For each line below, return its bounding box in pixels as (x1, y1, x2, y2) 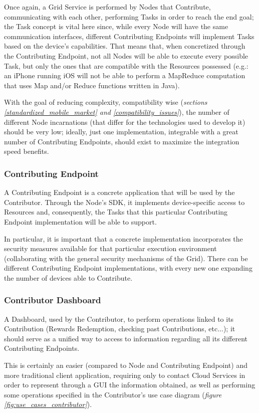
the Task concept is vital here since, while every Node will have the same (4, 21, 228, 32)
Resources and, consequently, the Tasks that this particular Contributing (4, 207, 228, 217)
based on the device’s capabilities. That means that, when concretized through (4, 41, 245, 51)
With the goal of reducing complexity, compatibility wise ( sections (4, 97, 207, 107)
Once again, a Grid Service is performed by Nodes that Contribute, (4, 2, 211, 12)
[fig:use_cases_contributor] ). (4, 399, 92, 409)
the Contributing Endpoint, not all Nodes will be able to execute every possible (4, 50, 248, 61)
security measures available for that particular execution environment (4, 243, 217, 254)
